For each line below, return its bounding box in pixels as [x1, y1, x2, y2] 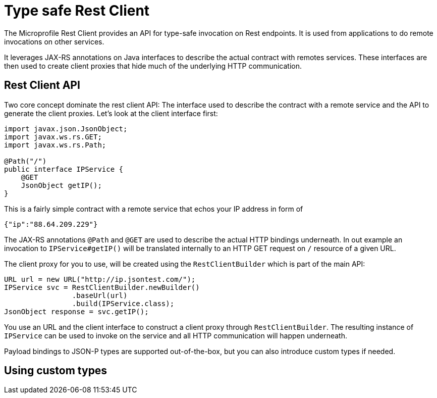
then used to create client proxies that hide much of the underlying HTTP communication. [4, 61, 302, 70]
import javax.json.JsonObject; [4, 124, 128, 133]
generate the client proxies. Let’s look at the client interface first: [4, 109, 218, 118]
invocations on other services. [4, 37, 104, 46]
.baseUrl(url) [72, 291, 128, 300]
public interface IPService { [4, 165, 124, 173]
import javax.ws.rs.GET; [4, 132, 102, 141]
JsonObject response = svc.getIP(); [4, 307, 149, 316]
